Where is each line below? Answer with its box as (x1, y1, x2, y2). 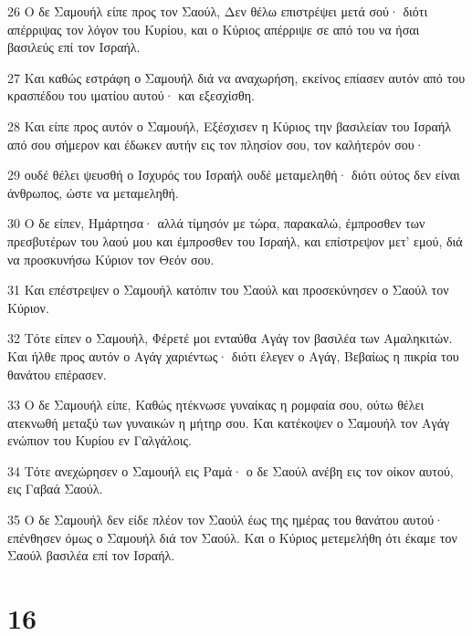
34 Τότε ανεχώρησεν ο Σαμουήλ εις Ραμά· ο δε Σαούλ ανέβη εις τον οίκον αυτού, (7, 461, 454, 480)
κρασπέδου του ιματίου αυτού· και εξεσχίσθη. (7, 86, 255, 105)
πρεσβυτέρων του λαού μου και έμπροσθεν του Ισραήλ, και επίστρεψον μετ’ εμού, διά (7, 231, 463, 250)
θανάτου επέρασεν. (7, 364, 107, 383)
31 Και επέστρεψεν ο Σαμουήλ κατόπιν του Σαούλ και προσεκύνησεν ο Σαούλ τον (7, 280, 449, 299)
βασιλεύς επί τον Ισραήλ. (7, 37, 141, 57)
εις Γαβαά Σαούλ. (7, 479, 103, 498)
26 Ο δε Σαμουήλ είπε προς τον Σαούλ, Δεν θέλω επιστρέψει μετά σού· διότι (7, 2, 428, 20)
